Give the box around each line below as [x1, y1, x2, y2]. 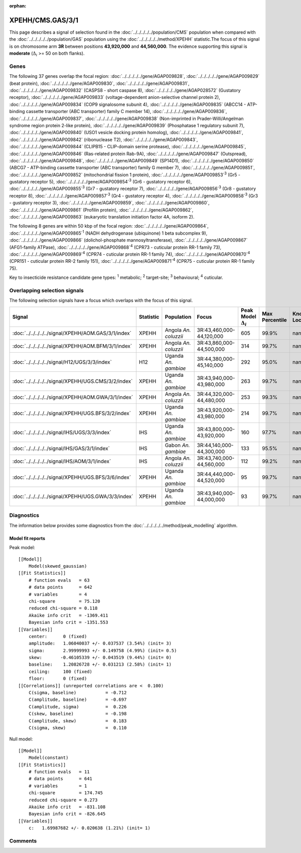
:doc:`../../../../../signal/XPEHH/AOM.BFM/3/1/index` [12, 343, 132, 350]
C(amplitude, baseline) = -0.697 [28, 697, 127, 703]
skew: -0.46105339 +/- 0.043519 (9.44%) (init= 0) [28, 655, 172, 661]
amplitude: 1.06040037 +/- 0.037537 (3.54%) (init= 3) [28, 641, 172, 647]
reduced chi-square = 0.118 [28, 605, 98, 611]
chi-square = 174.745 [28, 790, 103, 796]
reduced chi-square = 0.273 [28, 797, 98, 803]
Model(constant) [28, 755, 69, 761]
